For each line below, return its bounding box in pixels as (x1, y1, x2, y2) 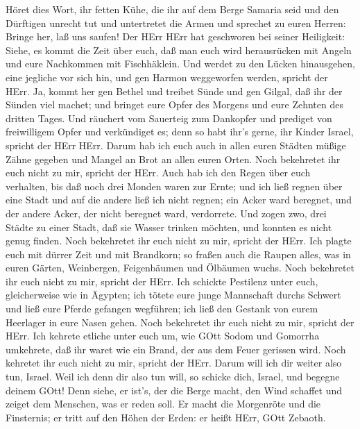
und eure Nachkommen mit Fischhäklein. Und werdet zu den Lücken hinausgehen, (6, 56, 355, 71)
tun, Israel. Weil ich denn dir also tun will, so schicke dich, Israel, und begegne (6, 369, 340, 384)
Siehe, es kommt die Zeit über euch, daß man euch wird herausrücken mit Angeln (6, 42, 352, 57)
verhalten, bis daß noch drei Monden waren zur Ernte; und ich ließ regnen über (6, 178, 343, 193)
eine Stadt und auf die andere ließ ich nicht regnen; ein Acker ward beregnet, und (6, 192, 352, 207)
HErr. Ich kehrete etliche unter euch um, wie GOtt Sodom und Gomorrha (6, 328, 320, 343)
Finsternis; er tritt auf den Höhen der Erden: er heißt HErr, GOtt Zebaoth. (6, 410, 326, 424)
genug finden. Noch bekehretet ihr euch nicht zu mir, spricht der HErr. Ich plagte (6, 233, 352, 248)
